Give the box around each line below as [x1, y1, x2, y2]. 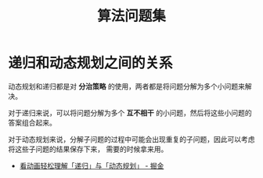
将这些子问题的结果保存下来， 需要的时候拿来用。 [8, 144, 168, 154]
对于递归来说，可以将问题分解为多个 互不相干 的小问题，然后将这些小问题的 [8, 107, 252, 118]
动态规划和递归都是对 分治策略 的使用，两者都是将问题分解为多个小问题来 [8, 82, 245, 91]
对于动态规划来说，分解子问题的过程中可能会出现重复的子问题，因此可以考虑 [8, 134, 255, 143]
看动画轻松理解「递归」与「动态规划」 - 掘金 [19, 161, 164, 170]
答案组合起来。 [8, 118, 56, 127]
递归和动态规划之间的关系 [8, 54, 174, 72]
